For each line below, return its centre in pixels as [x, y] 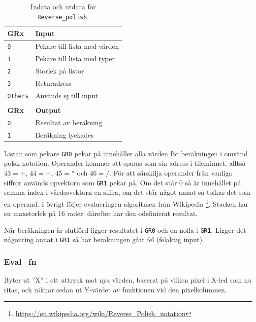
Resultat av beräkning [69, 122]
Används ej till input [66, 95]
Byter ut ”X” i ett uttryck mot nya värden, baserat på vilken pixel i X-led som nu [128, 280]
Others [18, 96]
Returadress [53, 83]
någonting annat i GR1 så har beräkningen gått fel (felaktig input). [104, 239]
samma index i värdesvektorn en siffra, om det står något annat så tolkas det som [128, 192]
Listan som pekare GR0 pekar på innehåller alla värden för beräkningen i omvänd [126, 153]
